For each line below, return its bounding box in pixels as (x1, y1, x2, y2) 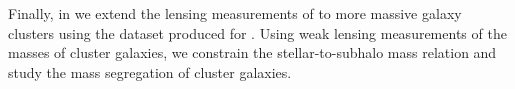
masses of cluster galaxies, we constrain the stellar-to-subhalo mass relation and (8, 42, 497, 63)
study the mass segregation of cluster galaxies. (8, 61, 292, 82)
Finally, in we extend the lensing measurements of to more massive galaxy (8, 3, 462, 23)
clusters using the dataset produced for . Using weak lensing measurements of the (8, 22, 507, 43)
